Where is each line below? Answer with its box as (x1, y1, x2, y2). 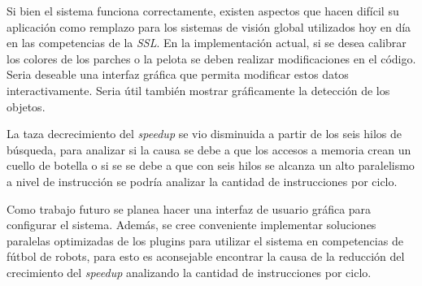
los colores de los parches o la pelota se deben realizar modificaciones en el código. (7, 50, 416, 67)
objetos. (7, 97, 46, 115)
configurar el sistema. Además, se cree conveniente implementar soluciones (7, 216, 376, 233)
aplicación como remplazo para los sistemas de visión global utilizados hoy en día (7, 18, 411, 35)
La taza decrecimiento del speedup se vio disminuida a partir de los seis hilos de (7, 125, 402, 142)
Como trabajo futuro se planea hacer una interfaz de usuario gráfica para (7, 200, 372, 217)
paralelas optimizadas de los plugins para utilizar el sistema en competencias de (7, 232, 403, 249)
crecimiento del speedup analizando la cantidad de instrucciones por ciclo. (7, 263, 372, 280)
